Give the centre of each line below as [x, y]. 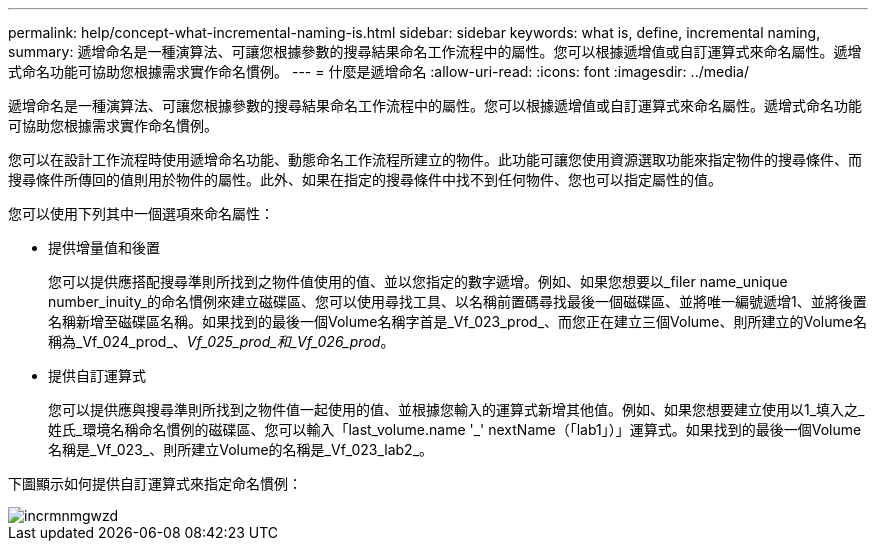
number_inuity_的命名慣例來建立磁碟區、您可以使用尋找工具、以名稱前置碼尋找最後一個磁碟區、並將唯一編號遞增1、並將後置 [457, 301]
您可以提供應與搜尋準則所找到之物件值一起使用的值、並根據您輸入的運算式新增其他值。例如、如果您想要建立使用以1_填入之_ [456, 409]
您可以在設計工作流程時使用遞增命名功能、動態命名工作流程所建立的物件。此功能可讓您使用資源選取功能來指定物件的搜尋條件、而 [435, 159]
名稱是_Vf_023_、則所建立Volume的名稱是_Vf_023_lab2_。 [241, 449]
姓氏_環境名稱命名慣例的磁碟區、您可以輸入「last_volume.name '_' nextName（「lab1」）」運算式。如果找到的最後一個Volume [455, 429]
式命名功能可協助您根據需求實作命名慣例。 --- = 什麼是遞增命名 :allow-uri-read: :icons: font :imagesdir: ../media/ [379, 71]
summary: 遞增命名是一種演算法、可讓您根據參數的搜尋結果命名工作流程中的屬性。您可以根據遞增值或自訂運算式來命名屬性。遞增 [435, 51]
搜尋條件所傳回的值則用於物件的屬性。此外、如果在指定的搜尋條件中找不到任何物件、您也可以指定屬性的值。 [365, 179]
